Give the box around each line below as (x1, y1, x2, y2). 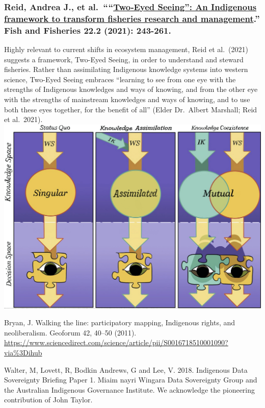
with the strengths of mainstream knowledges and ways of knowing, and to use (4, 94, 250, 105)
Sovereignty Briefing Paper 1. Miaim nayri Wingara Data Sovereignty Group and (4, 374, 257, 385)
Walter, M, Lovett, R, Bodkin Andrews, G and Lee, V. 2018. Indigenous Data (4, 364, 248, 375)
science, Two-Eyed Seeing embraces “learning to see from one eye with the (4, 74, 236, 84)
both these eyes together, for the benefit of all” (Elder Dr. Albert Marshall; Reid (4, 104, 257, 114)
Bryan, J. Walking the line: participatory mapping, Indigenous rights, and (4, 317, 235, 328)
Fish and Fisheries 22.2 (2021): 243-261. (4, 23, 171, 36)
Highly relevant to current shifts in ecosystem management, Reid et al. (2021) (4, 44, 248, 55)
